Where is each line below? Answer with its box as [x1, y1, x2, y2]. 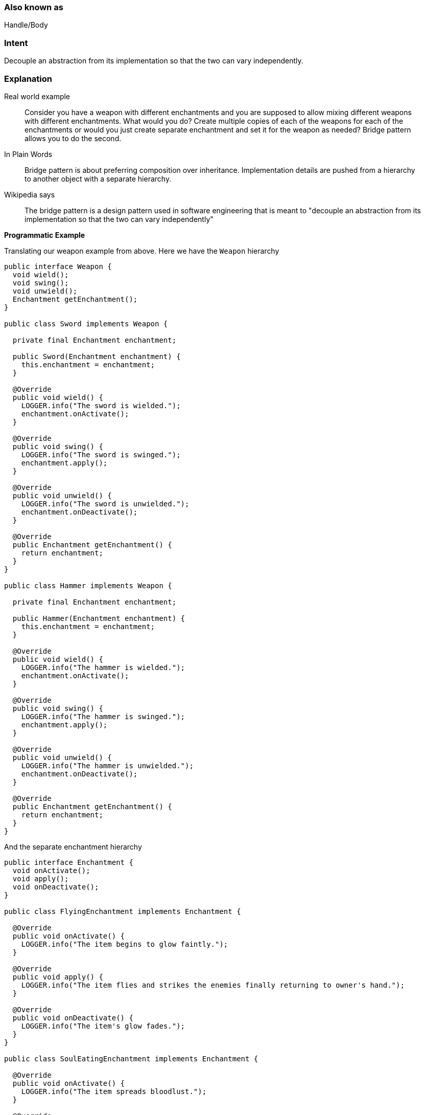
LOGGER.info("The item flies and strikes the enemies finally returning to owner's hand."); [21, 980, 405, 989]
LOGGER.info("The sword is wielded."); [21, 401, 181, 410]
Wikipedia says [4, 190, 55, 199]
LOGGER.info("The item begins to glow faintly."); [21, 940, 228, 948]
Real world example [4, 92, 70, 101]
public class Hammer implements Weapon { [4, 581, 172, 590]
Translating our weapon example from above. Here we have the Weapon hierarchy [4, 246, 279, 255]
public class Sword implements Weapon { [4, 319, 168, 328]
